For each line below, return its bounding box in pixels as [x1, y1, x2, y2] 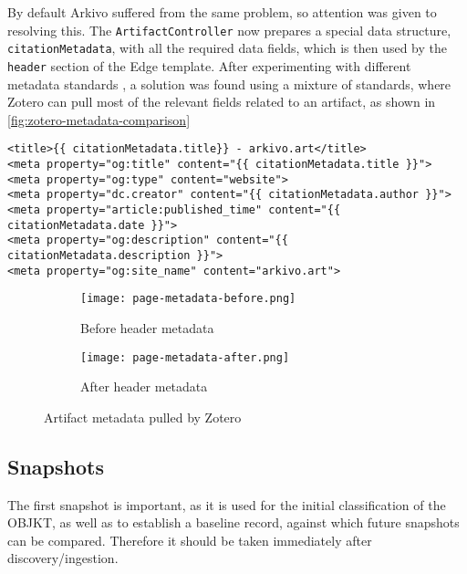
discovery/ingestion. [7, 548, 119, 568]
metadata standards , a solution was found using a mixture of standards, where [7, 74, 451, 93]
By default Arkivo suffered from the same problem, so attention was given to [7, 3, 437, 21]
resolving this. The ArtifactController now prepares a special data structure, [7, 20, 451, 39]
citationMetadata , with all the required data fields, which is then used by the [7, 38, 447, 57]
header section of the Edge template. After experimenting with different [7, 56, 411, 75]
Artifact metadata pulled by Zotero [44, 407, 242, 426]
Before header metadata [80, 318, 214, 337]
